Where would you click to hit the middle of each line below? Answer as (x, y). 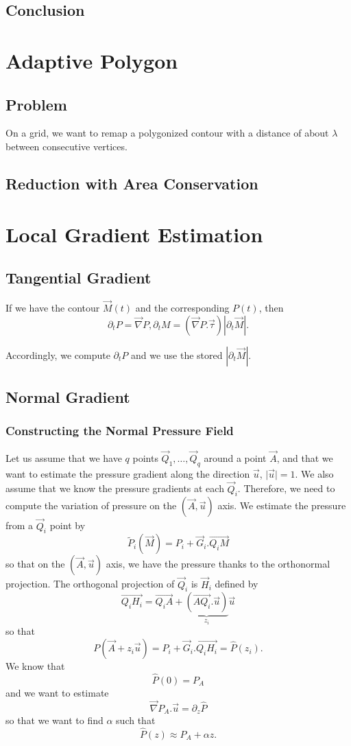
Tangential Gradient (78, 278)
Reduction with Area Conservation (132, 183)
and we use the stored (177, 354)
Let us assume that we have (64, 457)
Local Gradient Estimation (134, 234)
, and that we (305, 457)
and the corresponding (182, 308)
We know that (35, 666)
